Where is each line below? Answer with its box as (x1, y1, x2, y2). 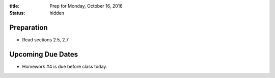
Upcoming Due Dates (9, 50, 78, 59)
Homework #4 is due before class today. (22, 64, 107, 70)
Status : (9, 10, 25, 16)
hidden (49, 10, 65, 16)
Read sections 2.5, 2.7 (22, 37, 69, 43)
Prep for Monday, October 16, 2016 (49, 3, 123, 9)
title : (9, 3, 20, 9)
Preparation (9, 23, 48, 32)
